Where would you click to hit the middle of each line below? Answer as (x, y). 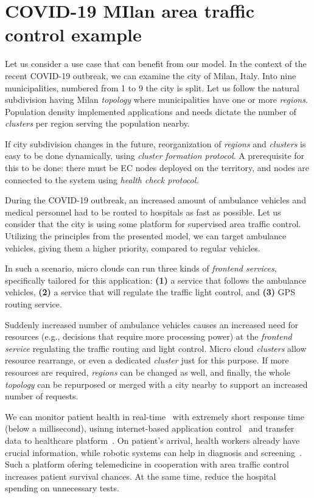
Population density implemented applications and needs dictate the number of (151, 111)
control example (73, 34)
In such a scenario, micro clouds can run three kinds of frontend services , (141, 268)
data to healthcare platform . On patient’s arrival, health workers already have (152, 440)
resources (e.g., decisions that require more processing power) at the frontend (148, 336)
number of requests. (42, 396)
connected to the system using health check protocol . (102, 179)
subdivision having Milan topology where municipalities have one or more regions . (156, 100)
